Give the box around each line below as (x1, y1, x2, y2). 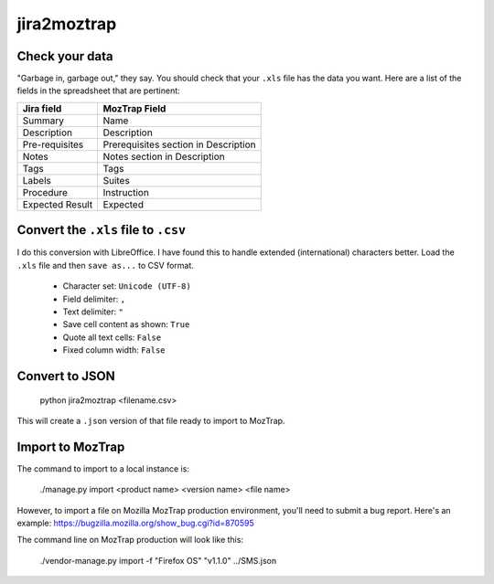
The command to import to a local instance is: (16, 462, 189, 474)
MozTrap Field (102, 101, 166, 114)
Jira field (22, 101, 62, 114)
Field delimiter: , (62, 293, 126, 304)
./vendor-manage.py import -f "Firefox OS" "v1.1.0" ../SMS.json (39, 555, 277, 566)
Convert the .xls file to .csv (16, 222, 187, 238)
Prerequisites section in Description (102, 138, 256, 151)
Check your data (16, 48, 113, 64)
